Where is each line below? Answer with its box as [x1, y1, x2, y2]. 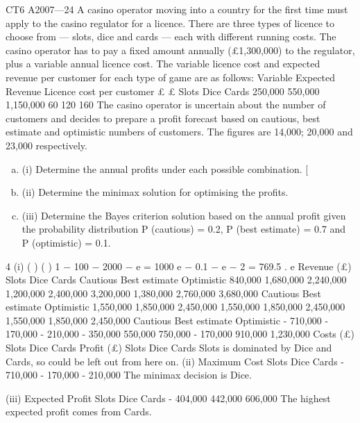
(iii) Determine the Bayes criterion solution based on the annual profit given [22, 208, 346, 222]
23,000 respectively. [6, 138, 87, 152]
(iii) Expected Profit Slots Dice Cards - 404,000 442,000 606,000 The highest [6, 390, 331, 405]
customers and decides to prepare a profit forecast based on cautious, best [6, 110, 320, 125]
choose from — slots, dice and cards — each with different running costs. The [6, 29, 336, 44]
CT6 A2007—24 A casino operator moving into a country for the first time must [6, 2, 348, 16]
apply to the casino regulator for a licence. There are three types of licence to [6, 15, 335, 30]
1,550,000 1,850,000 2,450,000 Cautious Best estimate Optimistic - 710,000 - [6, 313, 329, 327]
